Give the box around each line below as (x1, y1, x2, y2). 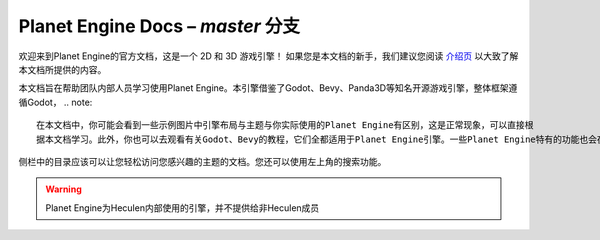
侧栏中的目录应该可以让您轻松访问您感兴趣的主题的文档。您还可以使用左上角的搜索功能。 (18, 155, 387, 167)
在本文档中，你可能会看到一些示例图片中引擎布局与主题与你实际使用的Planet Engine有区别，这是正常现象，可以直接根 (36, 120, 534, 131)
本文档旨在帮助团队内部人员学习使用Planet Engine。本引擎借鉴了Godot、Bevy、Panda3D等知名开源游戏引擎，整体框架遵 (18, 82, 518, 94)
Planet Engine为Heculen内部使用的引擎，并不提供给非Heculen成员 (45, 201, 320, 214)
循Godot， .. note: (18, 96, 93, 108)
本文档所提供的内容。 (18, 63, 107, 75)
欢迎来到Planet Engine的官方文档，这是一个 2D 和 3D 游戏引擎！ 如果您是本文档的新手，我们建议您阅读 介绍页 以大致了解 (18, 50, 519, 62)
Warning (45, 183, 82, 195)
